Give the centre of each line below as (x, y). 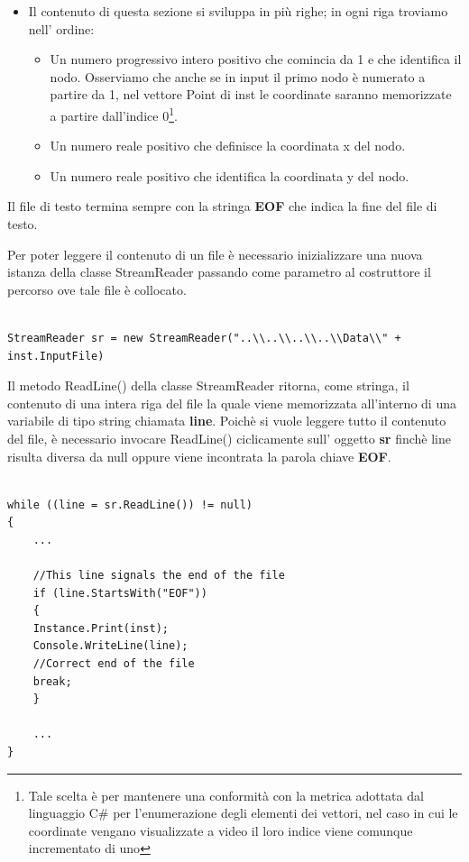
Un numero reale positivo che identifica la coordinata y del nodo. (230, 175)
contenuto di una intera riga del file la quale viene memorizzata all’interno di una (232, 403)
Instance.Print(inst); (101, 628)
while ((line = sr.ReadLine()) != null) (130, 504)
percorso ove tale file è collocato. (97, 289)
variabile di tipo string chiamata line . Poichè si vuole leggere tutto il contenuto (227, 421)
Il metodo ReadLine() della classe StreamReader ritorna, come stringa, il (208, 385)
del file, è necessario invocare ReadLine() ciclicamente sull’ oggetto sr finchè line (229, 438)
